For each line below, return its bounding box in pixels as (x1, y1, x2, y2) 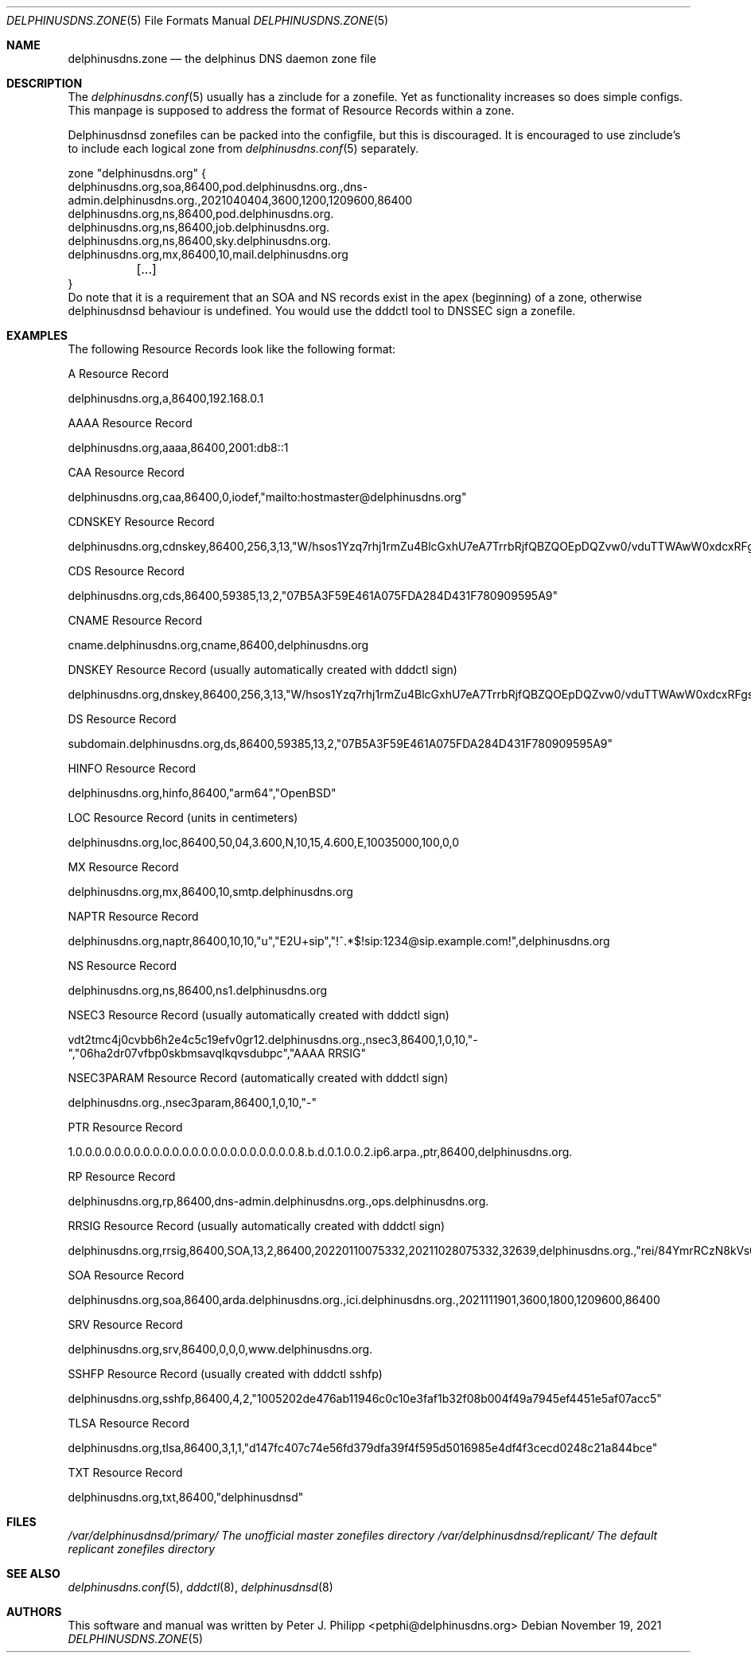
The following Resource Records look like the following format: (68, 342, 396, 356)
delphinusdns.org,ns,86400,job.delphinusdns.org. (68, 220, 330, 234)
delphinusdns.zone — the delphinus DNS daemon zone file (68, 52, 376, 65)
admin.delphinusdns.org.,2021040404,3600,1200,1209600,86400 (68, 193, 413, 207)
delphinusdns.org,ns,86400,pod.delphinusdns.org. (68, 207, 334, 220)
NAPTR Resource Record (68, 909, 199, 923)
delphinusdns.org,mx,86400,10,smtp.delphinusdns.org (68, 885, 353, 898)
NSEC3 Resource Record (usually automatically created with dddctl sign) (68, 1008, 449, 1022)
